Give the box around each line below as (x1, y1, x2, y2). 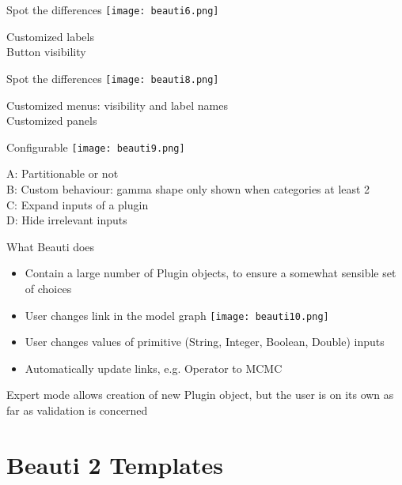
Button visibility (6, 43, 86, 60)
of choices (25, 280, 72, 296)
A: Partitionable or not (6, 165, 119, 182)
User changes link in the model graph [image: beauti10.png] (25, 306, 329, 323)
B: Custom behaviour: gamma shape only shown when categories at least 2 (6, 180, 370, 197)
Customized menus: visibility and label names (6, 96, 228, 113)
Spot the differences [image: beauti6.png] (6, 2, 219, 17)
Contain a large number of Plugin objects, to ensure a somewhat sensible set (25, 265, 396, 281)
